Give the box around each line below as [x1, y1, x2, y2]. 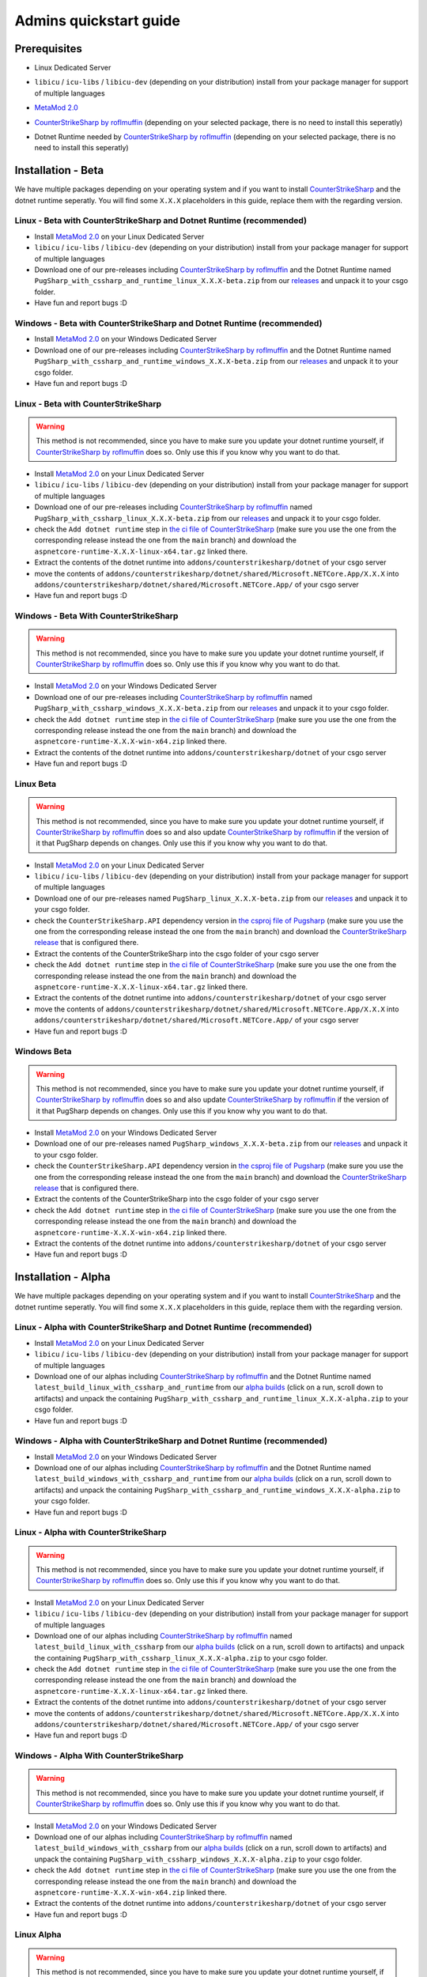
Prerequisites [14, 42, 82, 55]
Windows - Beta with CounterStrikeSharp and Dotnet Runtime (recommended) [14, 317, 323, 328]
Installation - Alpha [14, 1270, 111, 1284]
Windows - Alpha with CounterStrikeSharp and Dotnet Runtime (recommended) [14, 1435, 328, 1446]
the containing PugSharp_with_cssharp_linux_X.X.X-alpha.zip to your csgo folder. [34, 1653, 328, 1662]
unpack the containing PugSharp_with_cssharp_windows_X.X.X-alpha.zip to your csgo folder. [34, 1854, 363, 1864]
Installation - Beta [14, 164, 104, 177]
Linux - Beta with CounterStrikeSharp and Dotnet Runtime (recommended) [14, 215, 308, 226]
